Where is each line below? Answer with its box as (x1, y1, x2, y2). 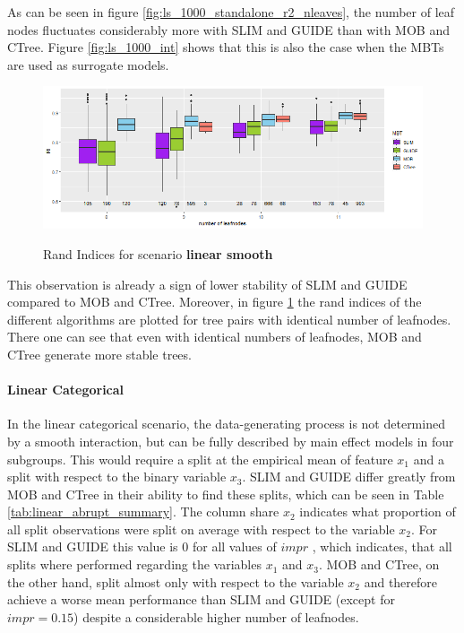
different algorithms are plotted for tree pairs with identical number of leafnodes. (7, 309, 451, 328)
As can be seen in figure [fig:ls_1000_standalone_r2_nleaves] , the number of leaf (7, 3, 455, 21)
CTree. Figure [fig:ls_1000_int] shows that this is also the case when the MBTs (7, 38, 444, 56)
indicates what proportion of (299, 502, 456, 521)
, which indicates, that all (312, 537, 452, 556)
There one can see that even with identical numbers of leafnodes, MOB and (7, 327, 422, 346)
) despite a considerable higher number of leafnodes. (73, 607, 359, 626)
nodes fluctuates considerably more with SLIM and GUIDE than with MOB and (7, 20, 450, 39)
